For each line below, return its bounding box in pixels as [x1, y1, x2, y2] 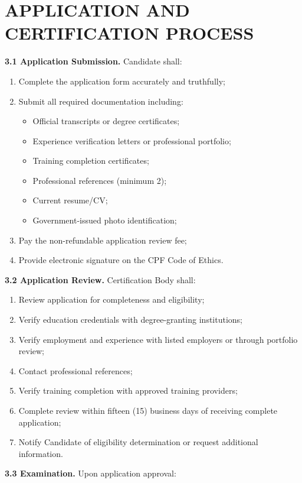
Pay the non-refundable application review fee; [18, 234, 187, 246]
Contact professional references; [18, 364, 133, 377]
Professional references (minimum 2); [32, 174, 167, 186]
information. [18, 447, 63, 459]
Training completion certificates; [32, 154, 149, 167]
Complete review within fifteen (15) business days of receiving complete [18, 404, 278, 416]
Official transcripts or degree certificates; [32, 115, 180, 127]
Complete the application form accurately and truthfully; [18, 74, 225, 87]
